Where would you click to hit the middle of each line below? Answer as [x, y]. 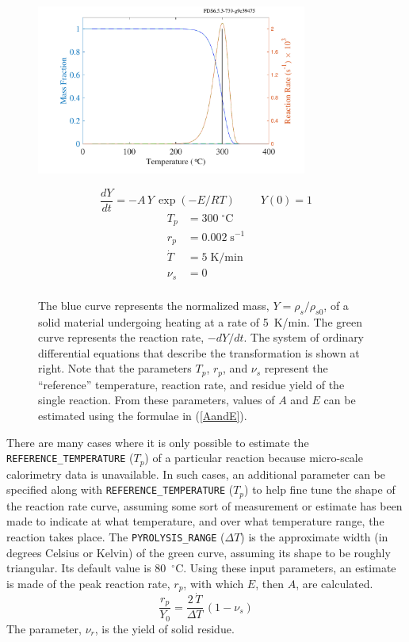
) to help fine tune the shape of [320, 489]
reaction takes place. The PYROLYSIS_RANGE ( [116, 536]
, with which [214, 583]
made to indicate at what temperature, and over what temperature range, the [195, 521]
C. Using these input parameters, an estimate [286, 568]
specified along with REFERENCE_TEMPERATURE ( [120, 489]
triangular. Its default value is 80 [86, 568]
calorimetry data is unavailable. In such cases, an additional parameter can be [196, 474]
